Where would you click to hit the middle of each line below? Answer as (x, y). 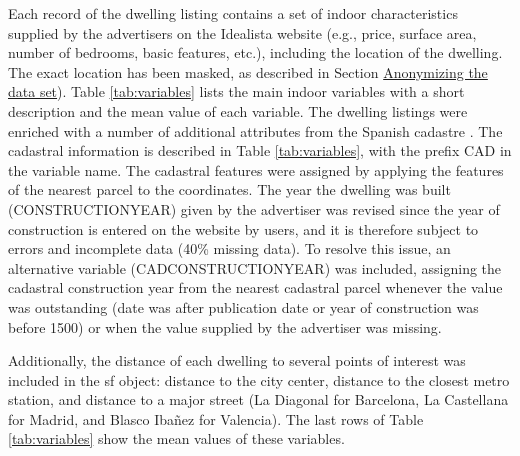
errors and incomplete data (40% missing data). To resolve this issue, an (229, 248)
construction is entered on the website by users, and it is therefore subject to (243, 228)
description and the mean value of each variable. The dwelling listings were (238, 110)
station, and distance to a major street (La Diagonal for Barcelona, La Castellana (258, 399)
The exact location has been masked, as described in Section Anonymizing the (248, 71)
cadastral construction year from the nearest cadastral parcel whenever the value (255, 287)
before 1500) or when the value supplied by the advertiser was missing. (225, 326)
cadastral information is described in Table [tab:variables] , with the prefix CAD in (260, 150)
